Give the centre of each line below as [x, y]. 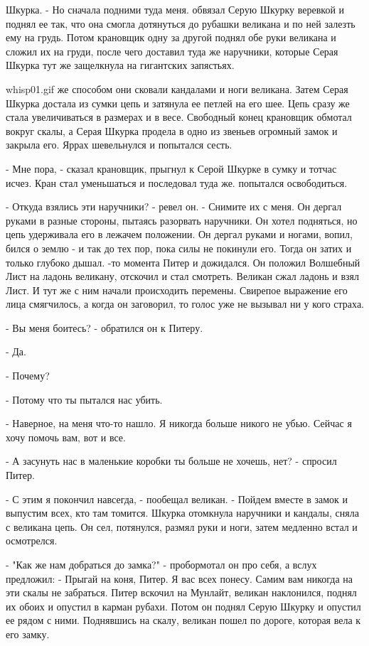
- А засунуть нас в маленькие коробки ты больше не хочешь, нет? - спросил [171, 461]
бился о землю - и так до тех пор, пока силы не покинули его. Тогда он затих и [179, 248]
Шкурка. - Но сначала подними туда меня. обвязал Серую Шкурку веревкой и [175, 9]
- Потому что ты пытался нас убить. [84, 399]
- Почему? [28, 376]
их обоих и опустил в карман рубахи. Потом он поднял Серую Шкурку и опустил [183, 606]
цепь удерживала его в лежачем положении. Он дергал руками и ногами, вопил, [179, 234]
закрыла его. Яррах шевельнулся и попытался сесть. [119, 145]
